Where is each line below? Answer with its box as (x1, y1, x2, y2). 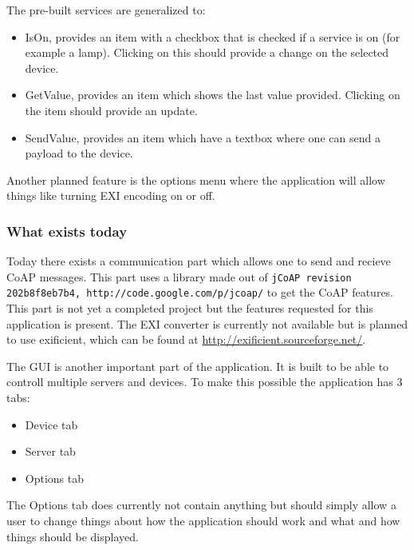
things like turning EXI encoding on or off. (6, 187, 215, 204)
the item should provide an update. (25, 102, 198, 118)
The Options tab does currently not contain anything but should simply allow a (6, 496, 396, 513)
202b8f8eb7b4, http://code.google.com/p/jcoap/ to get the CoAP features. (6, 284, 394, 301)
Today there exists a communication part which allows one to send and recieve (6, 253, 391, 269)
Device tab (25, 416, 78, 432)
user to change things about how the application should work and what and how (6, 512, 400, 528)
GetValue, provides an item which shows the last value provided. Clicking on (25, 86, 400, 103)
